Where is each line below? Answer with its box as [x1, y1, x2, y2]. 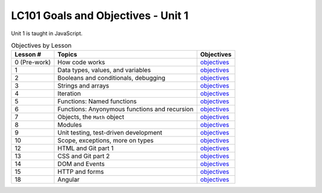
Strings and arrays [57, 82, 110, 90]
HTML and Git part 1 [57, 144, 114, 152]
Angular [57, 176, 80, 184]
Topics [57, 51, 78, 59]
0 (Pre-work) [14, 58, 51, 67]
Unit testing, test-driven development [57, 129, 162, 137]
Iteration [57, 89, 81, 98]
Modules [57, 121, 82, 129]
